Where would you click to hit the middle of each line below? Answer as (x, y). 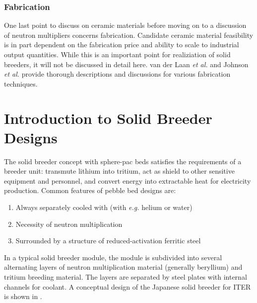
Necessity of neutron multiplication (69, 224)
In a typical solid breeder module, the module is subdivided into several (113, 257)
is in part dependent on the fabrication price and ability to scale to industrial (122, 45)
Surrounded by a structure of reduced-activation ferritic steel (108, 241)
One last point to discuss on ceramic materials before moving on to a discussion (125, 25)
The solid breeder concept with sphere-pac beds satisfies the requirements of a (123, 161)
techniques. (21, 83)
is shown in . (23, 296)
